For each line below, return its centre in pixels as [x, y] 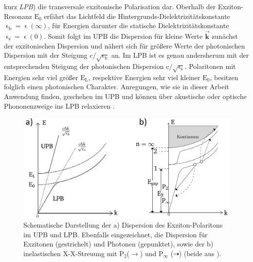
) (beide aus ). [200, 253]
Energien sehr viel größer [41, 77]
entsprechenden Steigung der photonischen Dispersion [84, 66]
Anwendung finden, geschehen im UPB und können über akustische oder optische [125, 96]
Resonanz [18, 16]
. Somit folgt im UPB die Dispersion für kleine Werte [123, 36]
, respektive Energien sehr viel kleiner [144, 77]
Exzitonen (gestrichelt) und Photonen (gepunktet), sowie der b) [118, 244]
